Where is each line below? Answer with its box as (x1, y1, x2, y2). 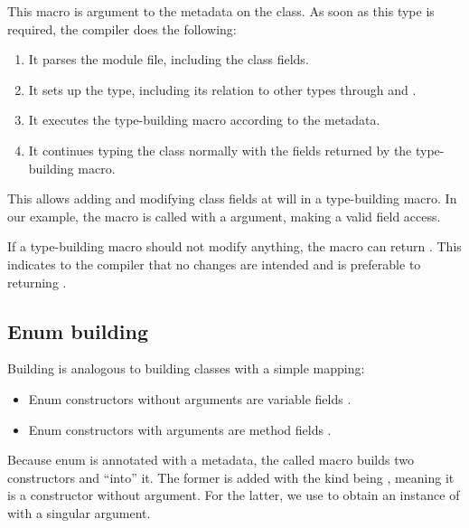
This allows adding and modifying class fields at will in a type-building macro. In (7, 189, 457, 208)
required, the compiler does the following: (7, 19, 237, 38)
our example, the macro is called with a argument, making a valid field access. (7, 206, 441, 225)
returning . (7, 272, 67, 291)
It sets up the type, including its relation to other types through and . (28, 80, 417, 99)
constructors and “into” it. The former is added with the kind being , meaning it (7, 467, 455, 486)
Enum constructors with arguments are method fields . (28, 420, 332, 438)
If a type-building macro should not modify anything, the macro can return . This (7, 237, 462, 256)
